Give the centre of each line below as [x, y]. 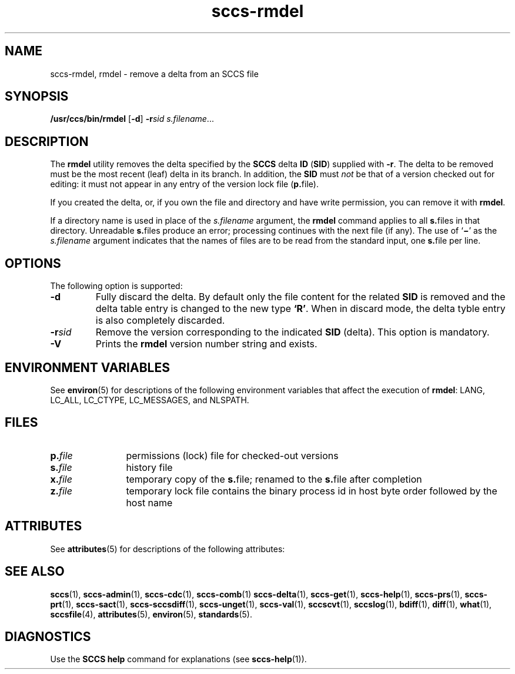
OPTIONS [33, 263]
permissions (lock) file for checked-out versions [232, 455]
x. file [61, 479]
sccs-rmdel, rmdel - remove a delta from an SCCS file [154, 74]
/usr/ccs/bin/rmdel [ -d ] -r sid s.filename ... [132, 119]
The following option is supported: [116, 286]
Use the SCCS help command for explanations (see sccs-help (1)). [178, 659]
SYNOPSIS [37, 97]
